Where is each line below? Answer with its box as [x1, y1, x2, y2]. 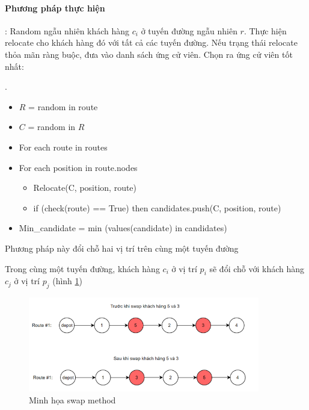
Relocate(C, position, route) [33, 181, 137, 194]
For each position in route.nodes [19, 161, 138, 173]
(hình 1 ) [52, 275, 82, 287]
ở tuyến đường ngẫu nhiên [141, 24, 237, 37]
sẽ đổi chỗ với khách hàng [209, 262, 305, 275]
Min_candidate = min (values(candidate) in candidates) [19, 222, 227, 234]
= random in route [28, 100, 98, 113]
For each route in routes [19, 140, 108, 153]
